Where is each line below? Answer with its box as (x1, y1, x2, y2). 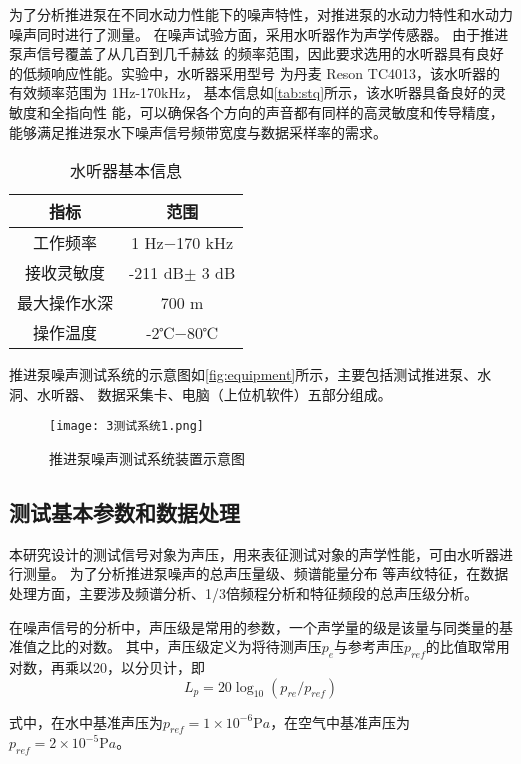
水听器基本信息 (70, 159, 183, 183)
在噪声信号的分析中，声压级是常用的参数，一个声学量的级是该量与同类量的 (9, 616, 499, 637)
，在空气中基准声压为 (270, 711, 411, 732)
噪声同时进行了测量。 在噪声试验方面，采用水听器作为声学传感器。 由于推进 (9, 23, 509, 44)
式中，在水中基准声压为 (9, 711, 163, 732)
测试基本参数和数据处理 (9, 496, 240, 527)
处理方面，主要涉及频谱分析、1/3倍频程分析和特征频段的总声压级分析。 (9, 582, 478, 603)
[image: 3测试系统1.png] (49, 419, 204, 434)
